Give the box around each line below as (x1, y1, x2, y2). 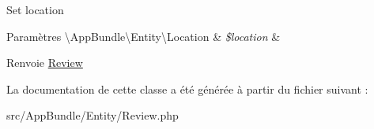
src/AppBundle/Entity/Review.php (6, 107, 179, 123)
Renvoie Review (6, 54, 83, 71)
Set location (6, 2, 64, 17)
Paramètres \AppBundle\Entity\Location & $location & (6, 28, 281, 44)
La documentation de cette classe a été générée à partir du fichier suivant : (6, 80, 368, 97)
